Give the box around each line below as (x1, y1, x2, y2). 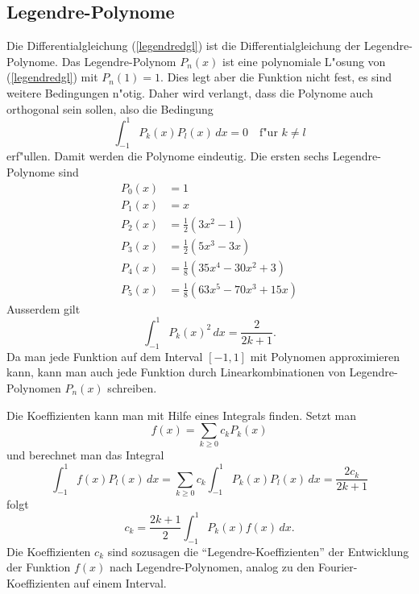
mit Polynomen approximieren (250, 347, 400, 364)
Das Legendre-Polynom (61, 52, 176, 69)
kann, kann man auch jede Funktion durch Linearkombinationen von (6, 363, 346, 380)
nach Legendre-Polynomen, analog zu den (109, 559, 315, 575)
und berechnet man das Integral (6, 447, 164, 463)
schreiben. (107, 379, 157, 396)
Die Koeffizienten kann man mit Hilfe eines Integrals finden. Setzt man (6, 406, 356, 423)
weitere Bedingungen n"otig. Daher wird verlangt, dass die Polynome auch (6, 84, 373, 101)
